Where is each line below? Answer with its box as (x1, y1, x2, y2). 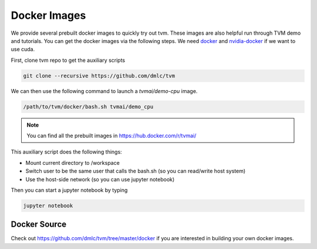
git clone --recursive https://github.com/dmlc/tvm (23, 72, 176, 79)
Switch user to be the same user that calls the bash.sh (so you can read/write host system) (25, 168, 246, 175)
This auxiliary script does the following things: (11, 148, 123, 155)
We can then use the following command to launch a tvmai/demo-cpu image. (11, 87, 198, 94)
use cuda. (11, 46, 35, 53)
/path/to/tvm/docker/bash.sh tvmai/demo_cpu (23, 103, 154, 110)
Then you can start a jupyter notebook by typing (11, 187, 128, 194)
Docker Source (11, 220, 67, 230)
